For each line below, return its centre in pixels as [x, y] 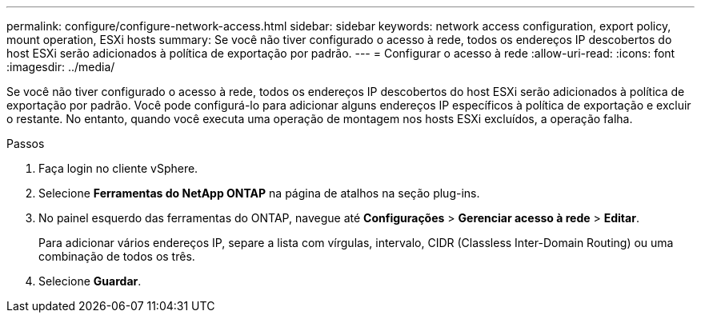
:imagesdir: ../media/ [61, 67]
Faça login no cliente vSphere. [118, 168]
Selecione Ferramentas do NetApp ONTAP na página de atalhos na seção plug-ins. [259, 193]
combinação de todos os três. [117, 256]
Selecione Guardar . [90, 281]
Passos [26, 144]
